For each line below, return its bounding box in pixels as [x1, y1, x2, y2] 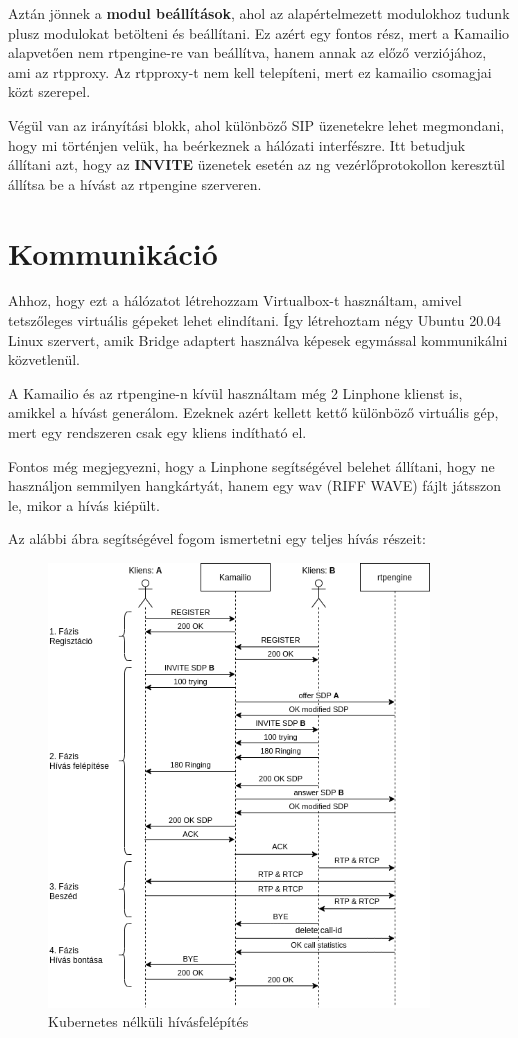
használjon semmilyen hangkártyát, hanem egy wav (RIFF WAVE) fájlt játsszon [8, 475, 502, 496]
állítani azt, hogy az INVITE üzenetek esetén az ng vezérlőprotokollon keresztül [8, 154, 505, 175]
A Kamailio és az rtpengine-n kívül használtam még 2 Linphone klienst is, [8, 382, 463, 403]
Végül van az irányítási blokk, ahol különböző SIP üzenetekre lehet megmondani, [8, 114, 505, 135]
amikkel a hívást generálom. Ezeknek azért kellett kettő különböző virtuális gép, [8, 402, 499, 423]
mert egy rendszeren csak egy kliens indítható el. [8, 422, 307, 443]
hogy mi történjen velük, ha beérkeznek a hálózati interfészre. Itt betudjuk [8, 134, 466, 155]
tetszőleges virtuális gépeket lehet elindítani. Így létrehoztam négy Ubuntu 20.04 [8, 310, 502, 331]
